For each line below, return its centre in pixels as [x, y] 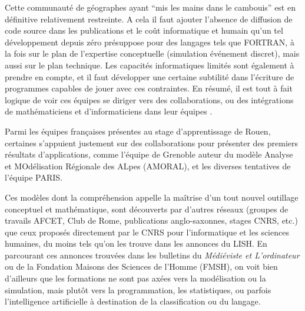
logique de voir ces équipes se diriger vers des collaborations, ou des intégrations [149, 99]
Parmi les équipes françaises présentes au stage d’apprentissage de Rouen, [138, 131]
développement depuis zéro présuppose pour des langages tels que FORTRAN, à [150, 42]
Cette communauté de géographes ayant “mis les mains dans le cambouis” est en [150, 7]
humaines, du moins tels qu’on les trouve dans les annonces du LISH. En [136, 243]
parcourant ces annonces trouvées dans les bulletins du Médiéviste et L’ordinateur [152, 255]
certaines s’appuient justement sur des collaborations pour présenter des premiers [151, 143]
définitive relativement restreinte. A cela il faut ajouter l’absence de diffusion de [149, 19]
